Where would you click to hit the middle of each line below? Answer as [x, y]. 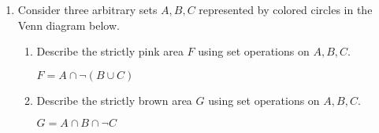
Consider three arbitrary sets [87, 9]
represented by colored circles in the [286, 9]
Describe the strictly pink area [110, 51]
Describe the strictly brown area [114, 100]
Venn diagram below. [69, 25]
